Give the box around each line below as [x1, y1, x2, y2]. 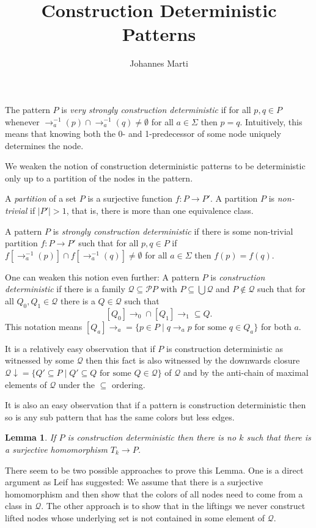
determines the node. [5, 139, 84, 152]
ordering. [112, 378, 145, 391]
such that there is [246, 431, 311, 444]
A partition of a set [5, 192, 77, 205]
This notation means [5, 320, 83, 332]
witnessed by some [5, 354, 74, 367]
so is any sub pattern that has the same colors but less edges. [5, 410, 235, 423]
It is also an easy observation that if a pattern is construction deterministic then [5, 398, 306, 411]
